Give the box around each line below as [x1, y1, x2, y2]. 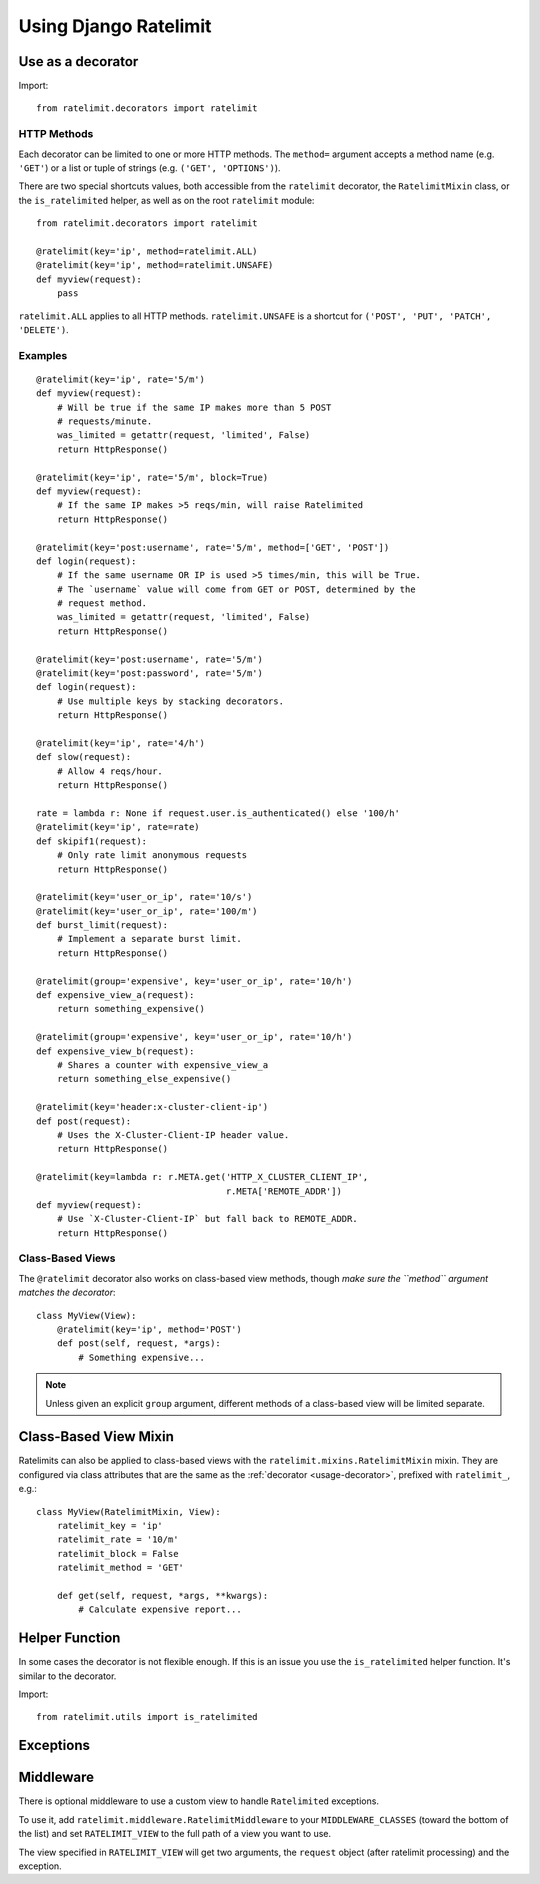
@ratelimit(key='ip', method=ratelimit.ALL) [36, 245, 259, 257]
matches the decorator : [18, 1286, 116, 1299]
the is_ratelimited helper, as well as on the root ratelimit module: [18, 194, 315, 206]
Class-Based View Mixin [18, 1428, 174, 1445]
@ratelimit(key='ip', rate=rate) [36, 821, 200, 833]
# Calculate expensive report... [78, 1604, 242, 1615]
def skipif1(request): [36, 835, 148, 847]
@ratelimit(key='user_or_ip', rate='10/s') [36, 891, 253, 903]
